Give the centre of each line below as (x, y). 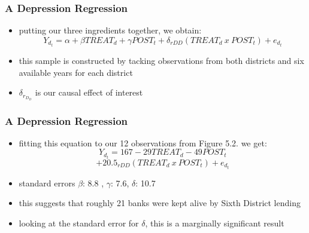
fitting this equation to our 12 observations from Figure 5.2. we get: (143, 142)
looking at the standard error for (79, 223)
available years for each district (76, 72)
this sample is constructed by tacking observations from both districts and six (161, 60)
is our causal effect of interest (89, 92)
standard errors (47, 183)
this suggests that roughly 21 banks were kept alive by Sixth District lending (160, 203)
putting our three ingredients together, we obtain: (110, 30)
